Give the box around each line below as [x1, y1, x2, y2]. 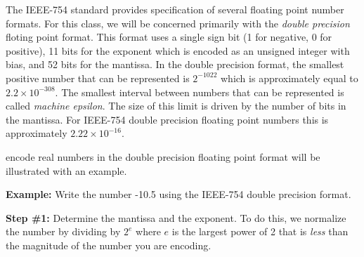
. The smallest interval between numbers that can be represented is [55, 84, 344, 99]
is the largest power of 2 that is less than [171, 224, 349, 239]
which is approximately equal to [221, 70, 358, 85]
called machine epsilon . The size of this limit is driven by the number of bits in [6, 98, 346, 113]
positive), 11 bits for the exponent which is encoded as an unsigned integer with [6, 43, 350, 58]
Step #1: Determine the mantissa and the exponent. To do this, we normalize [6, 210, 346, 225]
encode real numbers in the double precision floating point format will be [6, 149, 320, 164]
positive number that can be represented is [6, 70, 190, 85]
